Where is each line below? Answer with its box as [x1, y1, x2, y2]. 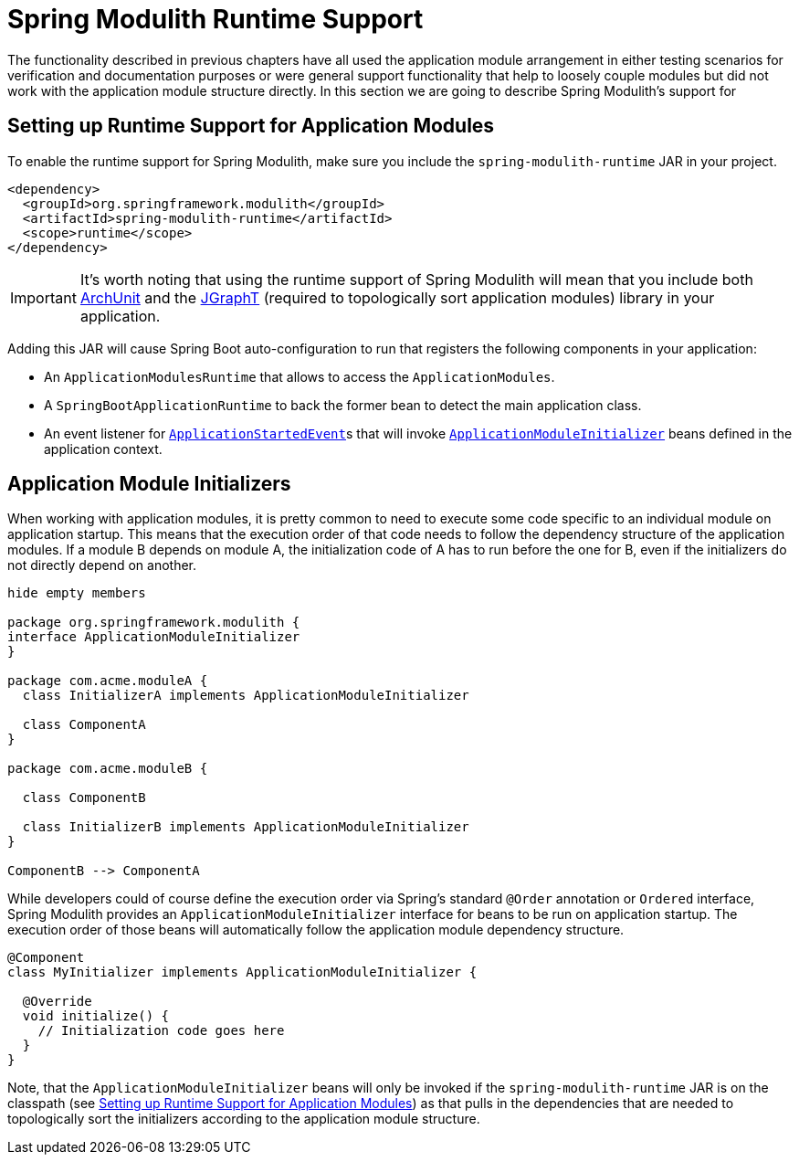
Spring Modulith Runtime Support [7, 4, 424, 35]
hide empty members [7, 586, 146, 601]
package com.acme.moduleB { [7, 761, 208, 776]
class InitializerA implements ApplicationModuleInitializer [22, 688, 469, 703]
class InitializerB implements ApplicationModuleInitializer [22, 819, 469, 835]
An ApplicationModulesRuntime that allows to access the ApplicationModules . [44, 368, 555, 385]
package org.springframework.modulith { [7, 615, 300, 630]
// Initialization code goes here [37, 1023, 285, 1039]
